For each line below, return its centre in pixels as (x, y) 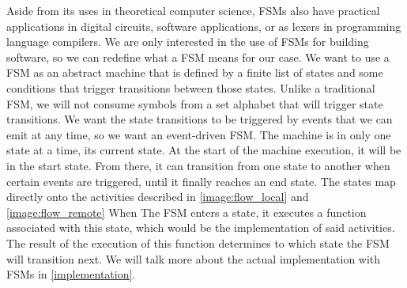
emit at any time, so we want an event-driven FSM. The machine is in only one (199, 134)
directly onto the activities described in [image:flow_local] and (158, 197)
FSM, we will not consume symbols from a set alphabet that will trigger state (195, 103)
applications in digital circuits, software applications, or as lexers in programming (204, 26)
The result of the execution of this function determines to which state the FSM (198, 243)
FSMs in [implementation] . (71, 274)
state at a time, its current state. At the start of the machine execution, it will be (204, 150)
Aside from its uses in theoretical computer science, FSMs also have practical (193, 10)
